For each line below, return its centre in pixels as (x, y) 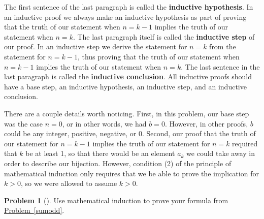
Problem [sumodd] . (34, 210)
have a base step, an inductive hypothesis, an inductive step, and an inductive (125, 86)
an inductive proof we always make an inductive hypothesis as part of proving (125, 17)
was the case (23, 123)
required (245, 143)
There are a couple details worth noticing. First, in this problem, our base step (127, 113)
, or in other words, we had (104, 123)
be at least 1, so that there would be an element (100, 153)
